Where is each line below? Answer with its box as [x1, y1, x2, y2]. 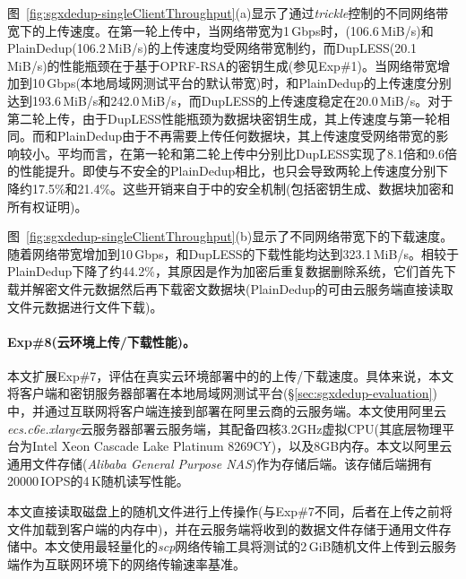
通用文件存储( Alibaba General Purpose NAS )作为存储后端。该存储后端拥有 [7, 454, 433, 472]
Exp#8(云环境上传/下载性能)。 [7, 332, 196, 350]
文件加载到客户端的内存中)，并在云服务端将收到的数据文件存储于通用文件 [7, 519, 439, 538]
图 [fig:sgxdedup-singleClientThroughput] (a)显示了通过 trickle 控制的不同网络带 [7, 4, 449, 22]
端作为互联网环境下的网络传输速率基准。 [7, 554, 246, 573]
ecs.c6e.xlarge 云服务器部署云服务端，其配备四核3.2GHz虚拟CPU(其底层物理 [7, 419, 443, 437]
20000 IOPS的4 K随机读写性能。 [7, 471, 189, 490]
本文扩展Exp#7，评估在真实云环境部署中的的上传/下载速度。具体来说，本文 [7, 366, 454, 385]
